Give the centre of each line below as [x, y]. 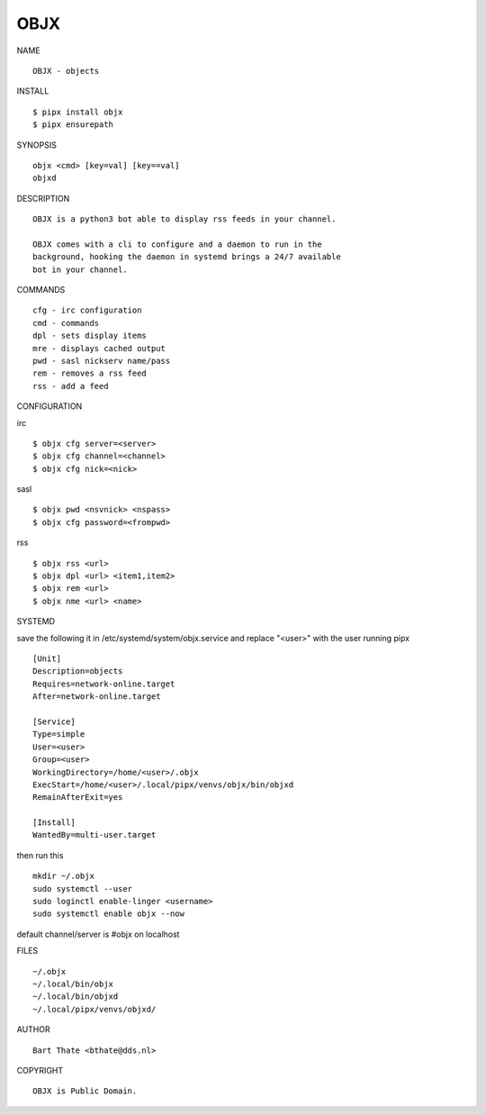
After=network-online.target [97, 697]
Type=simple [59, 734]
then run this [40, 855]
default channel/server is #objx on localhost [98, 934]
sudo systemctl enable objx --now [108, 914]
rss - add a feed [71, 386]
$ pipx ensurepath [73, 125]
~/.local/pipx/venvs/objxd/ [94, 1009]
